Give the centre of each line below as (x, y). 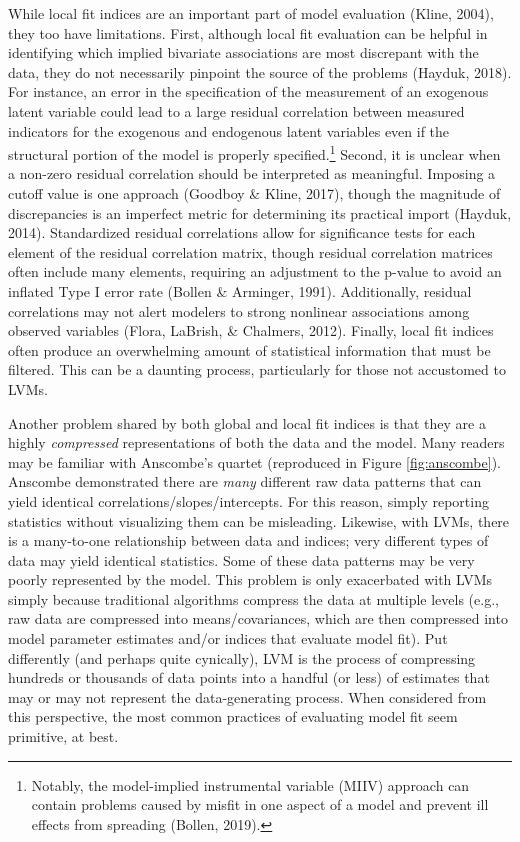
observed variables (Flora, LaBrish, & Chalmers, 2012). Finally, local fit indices (251, 330)
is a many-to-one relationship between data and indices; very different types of (248, 540)
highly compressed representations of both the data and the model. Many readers (256, 442)
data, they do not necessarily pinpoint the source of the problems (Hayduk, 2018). (260, 71)
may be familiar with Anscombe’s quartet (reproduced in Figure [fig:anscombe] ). (254, 461)
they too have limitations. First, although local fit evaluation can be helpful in (248, 32)
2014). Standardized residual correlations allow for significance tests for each (242, 232)
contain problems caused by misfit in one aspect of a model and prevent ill (260, 804)
